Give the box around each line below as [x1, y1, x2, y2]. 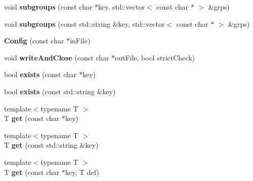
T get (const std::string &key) [4, 140, 99, 150]
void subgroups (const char [4, 2, 93, 12]
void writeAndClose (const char [4, 52, 109, 63]
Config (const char [4, 35, 64, 46]
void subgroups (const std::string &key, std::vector [4, 18, 165, 29]
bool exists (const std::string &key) [4, 86, 116, 96]
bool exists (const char [4, 69, 77, 80]
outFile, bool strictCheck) [115, 52, 195, 63]
